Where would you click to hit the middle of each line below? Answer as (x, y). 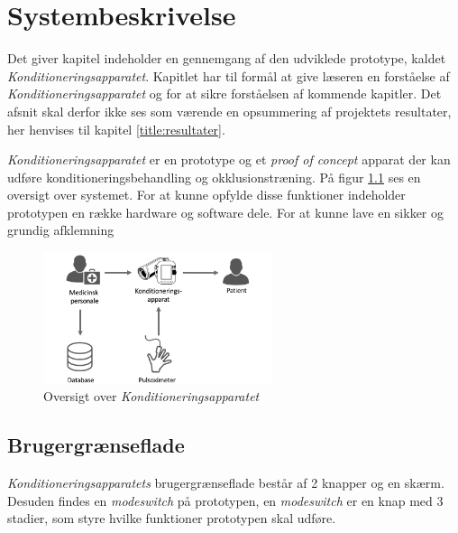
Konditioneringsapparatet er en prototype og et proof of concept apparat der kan (229, 159)
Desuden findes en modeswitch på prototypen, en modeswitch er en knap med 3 (225, 500)
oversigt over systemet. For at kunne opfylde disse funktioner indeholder (206, 195)
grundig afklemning (61, 230)
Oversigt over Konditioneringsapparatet (151, 396)
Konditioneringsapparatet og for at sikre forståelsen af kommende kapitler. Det (224, 94)
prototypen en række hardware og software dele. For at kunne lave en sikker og (225, 212)
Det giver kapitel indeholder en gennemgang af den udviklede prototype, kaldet (227, 58)
